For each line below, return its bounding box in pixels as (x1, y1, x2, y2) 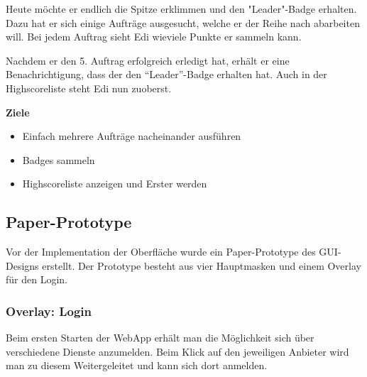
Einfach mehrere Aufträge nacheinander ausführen (22, 129, 241, 143)
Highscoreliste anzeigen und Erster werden (22, 176, 207, 191)
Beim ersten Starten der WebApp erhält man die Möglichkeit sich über (6, 330, 314, 345)
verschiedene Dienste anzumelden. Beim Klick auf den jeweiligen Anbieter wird (6, 344, 349, 359)
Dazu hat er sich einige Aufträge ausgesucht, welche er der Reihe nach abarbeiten (6, 15, 360, 30)
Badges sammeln (22, 152, 95, 167)
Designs (6, 258, 39, 273)
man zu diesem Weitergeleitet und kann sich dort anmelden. (6, 358, 268, 373)
